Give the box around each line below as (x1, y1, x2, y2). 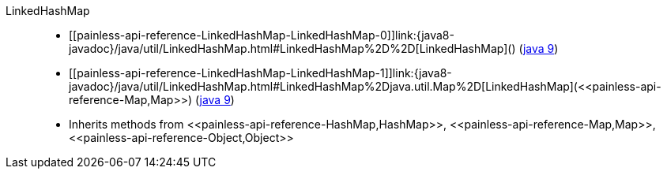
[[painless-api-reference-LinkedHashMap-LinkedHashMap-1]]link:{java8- (69, 66, 452, 80)
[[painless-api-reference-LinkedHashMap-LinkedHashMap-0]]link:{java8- (69, 28, 454, 42)
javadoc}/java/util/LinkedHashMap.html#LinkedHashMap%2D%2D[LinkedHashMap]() (69, 42, 516, 55)
